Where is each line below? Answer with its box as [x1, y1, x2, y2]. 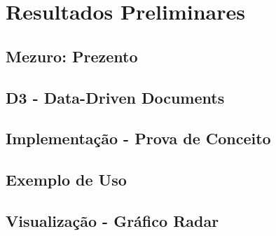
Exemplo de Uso [6, 169, 127, 190]
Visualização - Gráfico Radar [6, 209, 219, 231]
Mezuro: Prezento [6, 45, 138, 67]
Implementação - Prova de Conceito [6, 127, 271, 149]
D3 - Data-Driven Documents [6, 86, 225, 108]
